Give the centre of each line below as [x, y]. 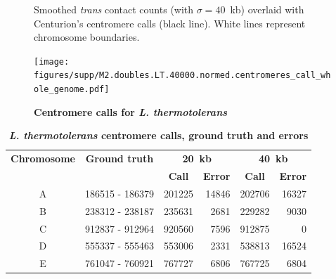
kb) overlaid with [267, 9]
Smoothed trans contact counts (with [114, 9]
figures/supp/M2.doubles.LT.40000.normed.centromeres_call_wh [182, 76]
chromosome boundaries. [87, 37]
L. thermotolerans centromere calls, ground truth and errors [159, 135]
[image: [52, 61]
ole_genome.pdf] [72, 90]
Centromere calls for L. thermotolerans [131, 111]
